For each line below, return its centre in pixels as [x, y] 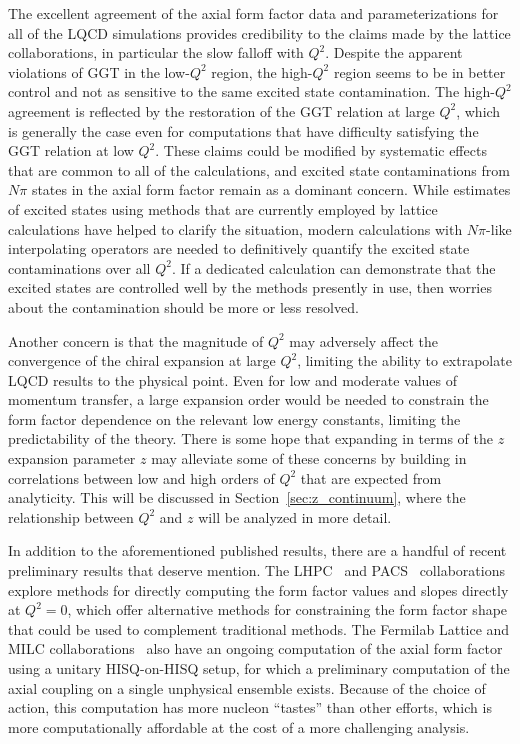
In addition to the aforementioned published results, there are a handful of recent [257, 550]
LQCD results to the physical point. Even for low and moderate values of [233, 379]
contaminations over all [79, 267]
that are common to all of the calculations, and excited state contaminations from [259, 169]
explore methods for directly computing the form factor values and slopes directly [258, 589]
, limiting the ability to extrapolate [404, 360]
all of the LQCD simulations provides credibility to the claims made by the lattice [259, 32]
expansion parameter [72, 458]
